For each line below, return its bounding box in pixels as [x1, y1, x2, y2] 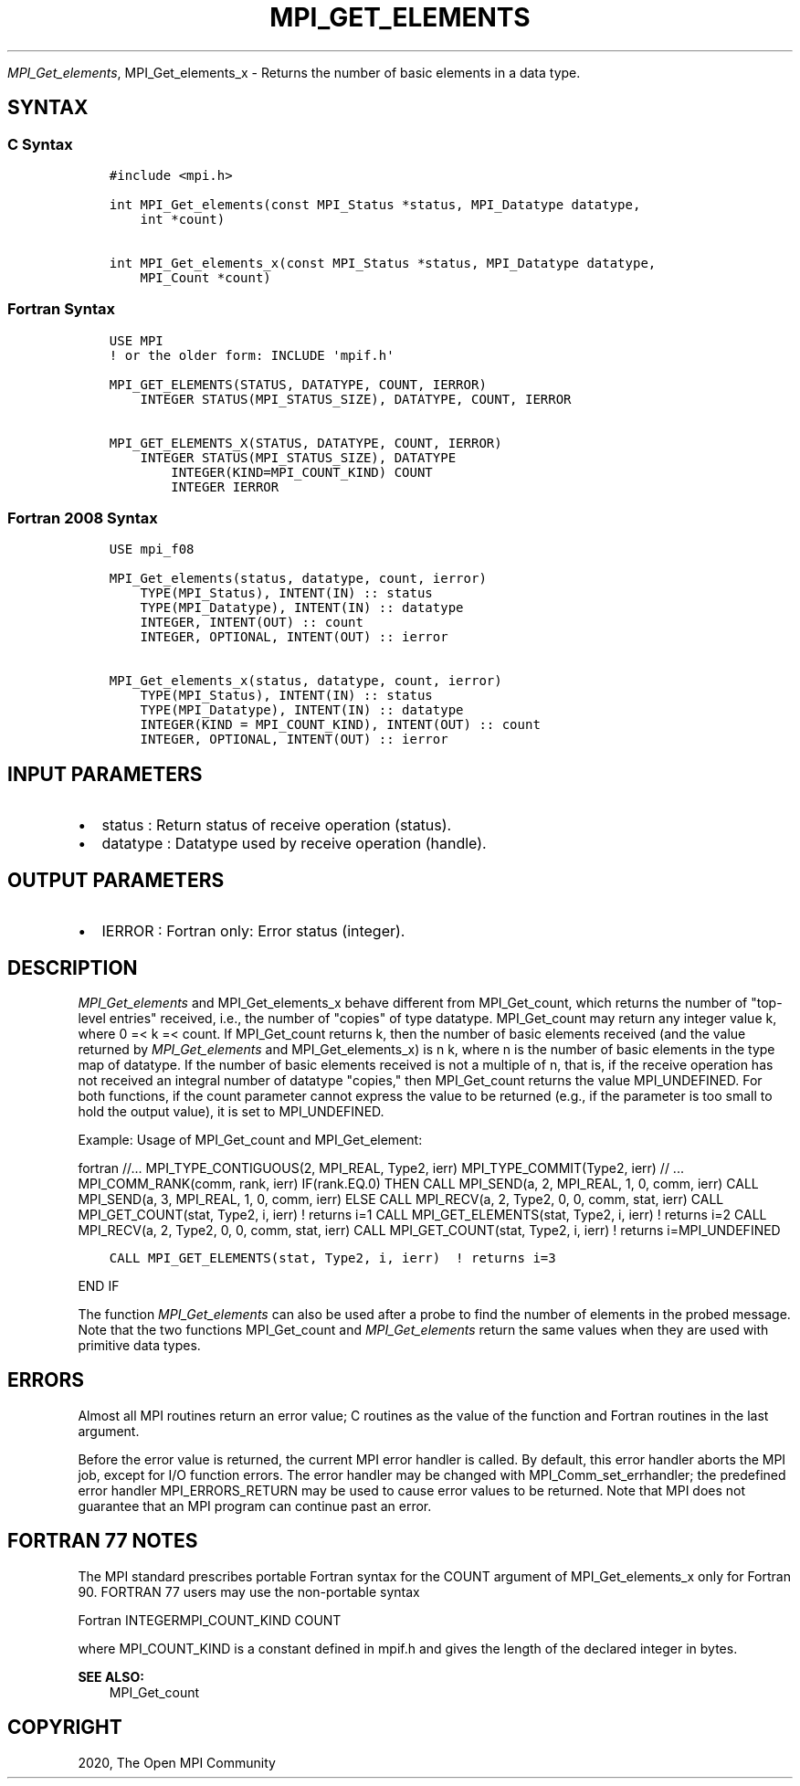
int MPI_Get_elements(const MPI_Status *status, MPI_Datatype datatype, [109, 196, 641, 212]
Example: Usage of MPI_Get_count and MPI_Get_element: [78, 1132, 423, 1147]
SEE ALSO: [78, 1668, 144, 1685]
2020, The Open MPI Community [78, 1754, 276, 1770]
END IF [78, 1278, 120, 1294]
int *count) [140, 211, 226, 227]
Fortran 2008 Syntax [7, 509, 158, 528]
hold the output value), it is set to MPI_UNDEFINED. [78, 1104, 384, 1119]
